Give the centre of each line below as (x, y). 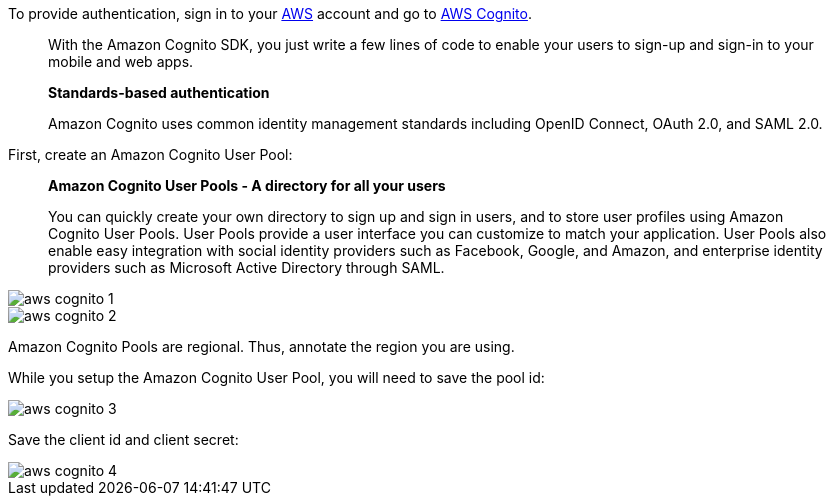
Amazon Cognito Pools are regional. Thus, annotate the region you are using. (261, 346)
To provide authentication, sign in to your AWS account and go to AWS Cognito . (270, 13)
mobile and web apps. (121, 61)
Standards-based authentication (159, 92)
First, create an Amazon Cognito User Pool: (150, 154)
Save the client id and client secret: (123, 439)
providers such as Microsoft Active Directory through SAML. (246, 267)
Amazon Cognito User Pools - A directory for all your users (247, 185)
